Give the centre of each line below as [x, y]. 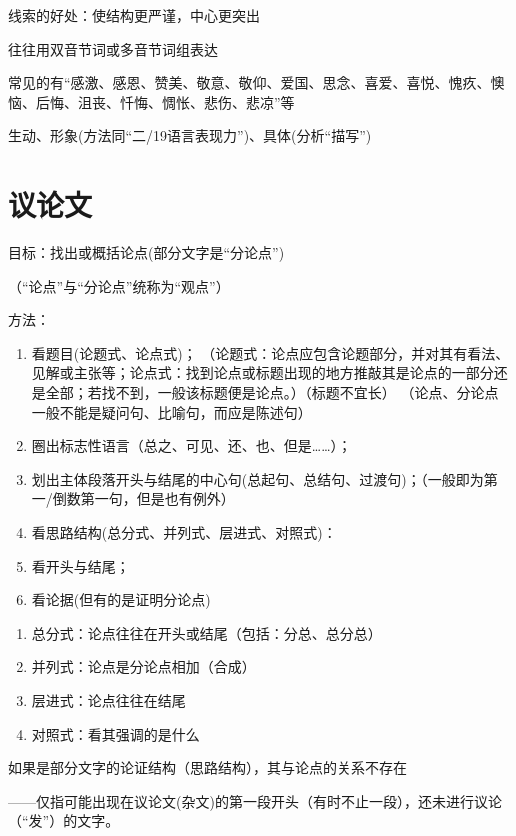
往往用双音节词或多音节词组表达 [113, 48]
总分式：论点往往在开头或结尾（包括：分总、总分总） [206, 632]
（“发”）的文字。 [64, 820]
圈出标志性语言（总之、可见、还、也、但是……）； [191, 445]
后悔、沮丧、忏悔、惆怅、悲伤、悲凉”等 [165, 101]
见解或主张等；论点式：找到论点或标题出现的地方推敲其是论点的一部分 [262, 372]
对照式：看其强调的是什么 [115, 733]
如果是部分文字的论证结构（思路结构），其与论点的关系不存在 [207, 767]
